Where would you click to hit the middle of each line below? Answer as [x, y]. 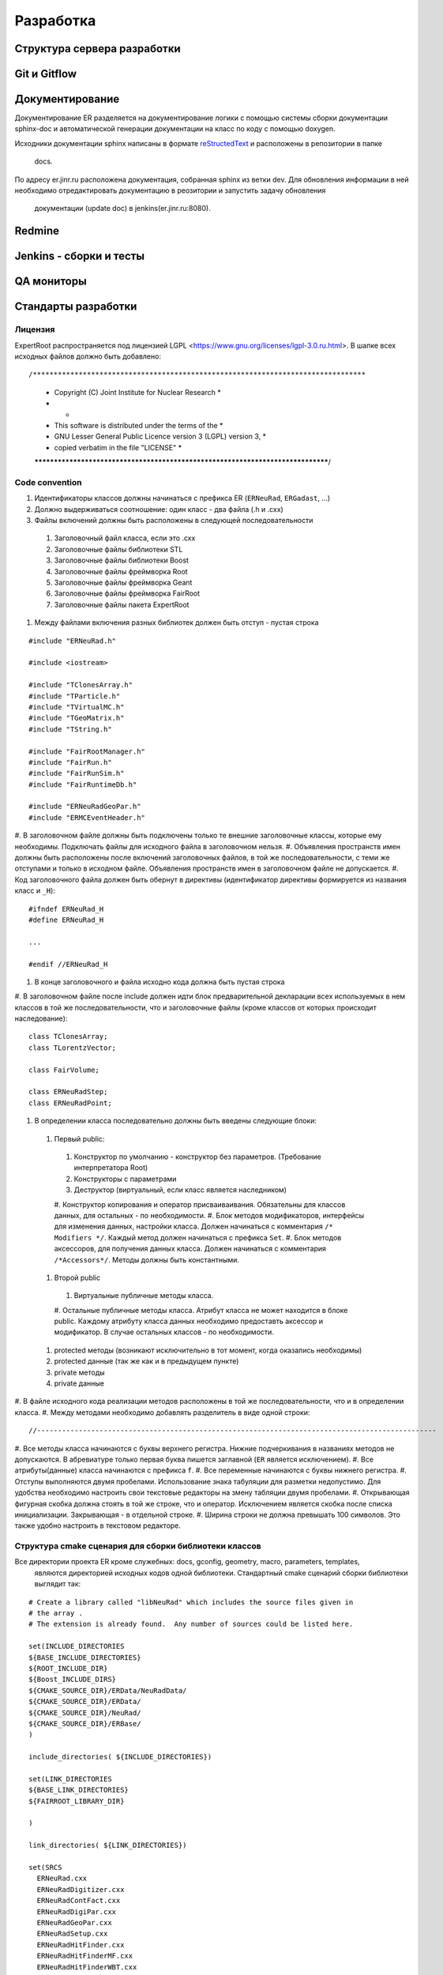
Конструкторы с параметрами [125, 1179]
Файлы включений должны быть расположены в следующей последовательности [174, 521]
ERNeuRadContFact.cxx [79, 1901]
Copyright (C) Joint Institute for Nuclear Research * [137, 392]
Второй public [77, 1277]
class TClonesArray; [68, 1036]
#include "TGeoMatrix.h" [77, 718]
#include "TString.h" [70, 729]
